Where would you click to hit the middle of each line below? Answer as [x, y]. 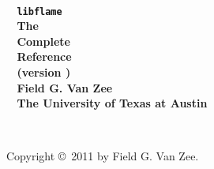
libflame [39, 11]
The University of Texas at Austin [112, 103]
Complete [43, 41]
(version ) [44, 72]
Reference [44, 56]
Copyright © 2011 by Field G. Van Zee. [103, 156]
